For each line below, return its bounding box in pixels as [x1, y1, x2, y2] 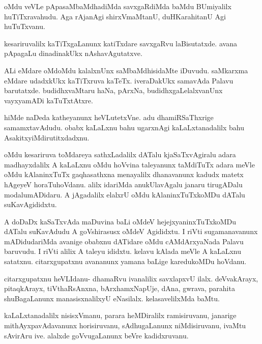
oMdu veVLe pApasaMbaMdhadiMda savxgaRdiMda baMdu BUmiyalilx [4, 1, 231, 11]
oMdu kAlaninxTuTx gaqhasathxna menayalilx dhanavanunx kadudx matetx [4, 169, 244, 180]
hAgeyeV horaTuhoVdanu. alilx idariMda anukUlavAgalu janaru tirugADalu [4, 179, 243, 189]
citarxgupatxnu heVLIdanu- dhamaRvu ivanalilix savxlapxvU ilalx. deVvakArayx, [4, 273, 258, 283]
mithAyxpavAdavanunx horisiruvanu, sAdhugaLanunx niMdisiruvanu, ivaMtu [4, 320, 246, 331]
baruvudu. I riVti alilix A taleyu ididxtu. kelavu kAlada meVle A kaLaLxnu [4, 246, 242, 256]
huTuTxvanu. [4, 21, 45, 32]
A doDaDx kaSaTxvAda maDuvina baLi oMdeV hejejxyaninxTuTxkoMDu [4, 216, 237, 226]
